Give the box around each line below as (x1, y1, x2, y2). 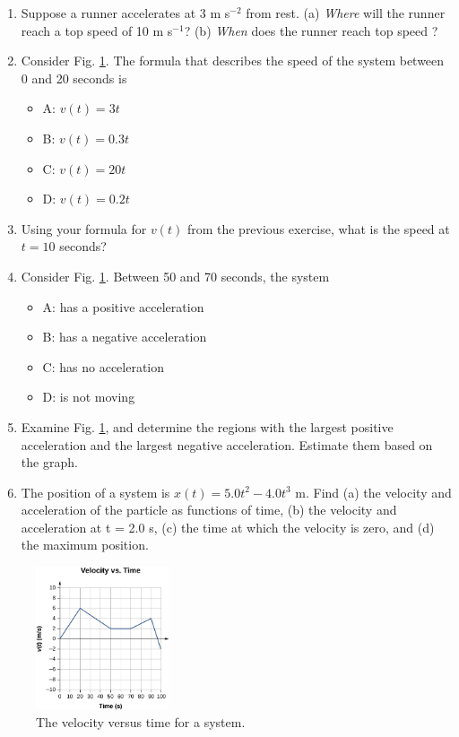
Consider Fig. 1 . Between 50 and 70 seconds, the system (21, 266, 330, 285)
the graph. (21, 453, 78, 472)
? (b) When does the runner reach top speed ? (184, 21, 438, 39)
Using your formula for (21, 219, 147, 238)
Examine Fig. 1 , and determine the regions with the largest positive (21, 417, 394, 436)
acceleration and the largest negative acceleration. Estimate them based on (21, 435, 433, 454)
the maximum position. (21, 535, 149, 554)
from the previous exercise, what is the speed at (186, 219, 450, 238)
